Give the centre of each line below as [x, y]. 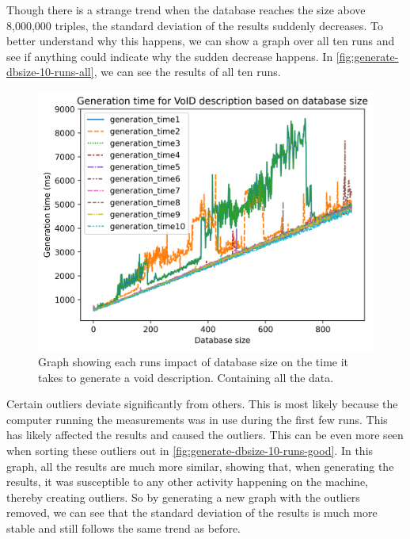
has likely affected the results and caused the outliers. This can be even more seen [205, 435]
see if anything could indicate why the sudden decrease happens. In [170, 56]
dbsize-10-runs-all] [50, 72]
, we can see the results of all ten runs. [187, 72]
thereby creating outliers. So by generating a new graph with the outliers [183, 497]
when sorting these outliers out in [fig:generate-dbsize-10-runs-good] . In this [190, 451]
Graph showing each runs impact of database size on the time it [194, 362]
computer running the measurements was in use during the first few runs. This [197, 419]
